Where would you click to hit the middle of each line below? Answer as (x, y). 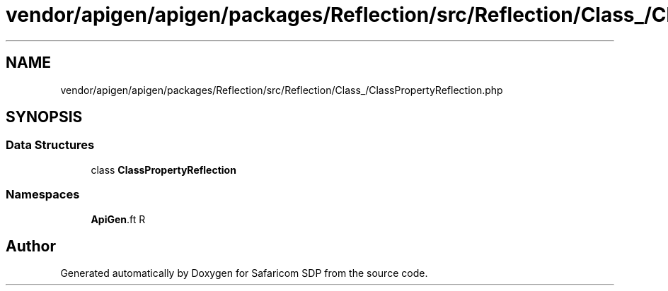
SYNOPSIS (44, 117)
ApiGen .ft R (118, 219)
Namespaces (43, 195)
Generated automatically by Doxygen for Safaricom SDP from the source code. (244, 273)
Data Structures (50, 145)
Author (31, 246)
